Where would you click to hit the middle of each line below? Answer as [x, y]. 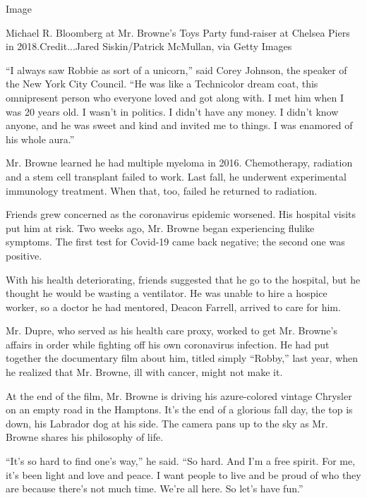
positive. [24, 255]
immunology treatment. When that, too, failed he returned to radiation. [162, 190]
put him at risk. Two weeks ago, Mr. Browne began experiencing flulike [160, 227]
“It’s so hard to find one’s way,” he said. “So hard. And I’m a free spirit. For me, [181, 461]
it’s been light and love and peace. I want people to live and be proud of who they [183, 474]
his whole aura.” [40, 139]
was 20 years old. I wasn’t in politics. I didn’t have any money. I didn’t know [172, 111]
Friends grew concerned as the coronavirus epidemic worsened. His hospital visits [181, 214]
